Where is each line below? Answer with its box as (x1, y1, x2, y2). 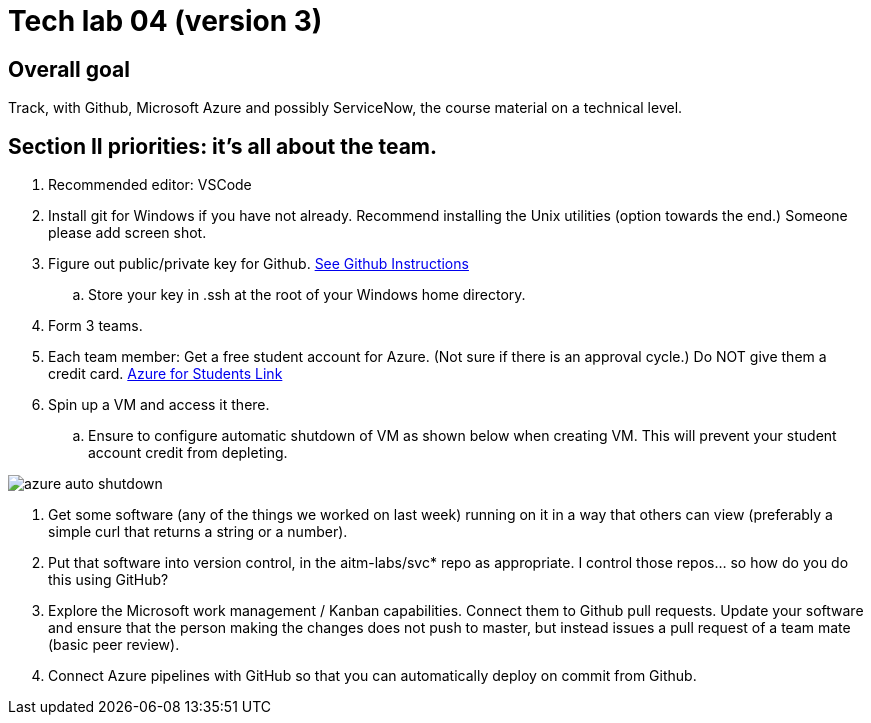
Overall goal (8, 56, 130, 82)
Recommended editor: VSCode (48, 176, 252, 194)
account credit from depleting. (88, 444, 288, 462)
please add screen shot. (48, 224, 207, 242)
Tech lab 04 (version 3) (8, 4, 323, 38)
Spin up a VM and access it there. (48, 396, 270, 414)
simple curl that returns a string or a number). (48, 523, 348, 541)
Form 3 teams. (48, 317, 143, 335)
